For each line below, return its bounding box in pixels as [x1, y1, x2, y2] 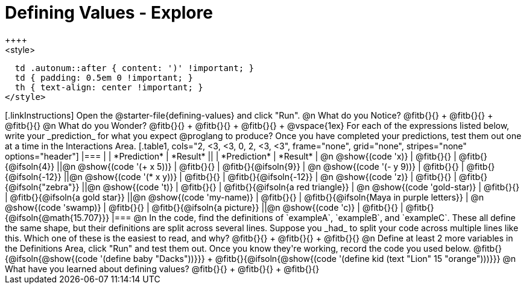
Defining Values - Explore [5, 2, 213, 23]
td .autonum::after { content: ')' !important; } [14, 63, 255, 73]
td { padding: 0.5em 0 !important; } [14, 72, 193, 82]
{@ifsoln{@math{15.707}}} [5, 212, 110, 223]
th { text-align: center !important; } [14, 82, 203, 92]
